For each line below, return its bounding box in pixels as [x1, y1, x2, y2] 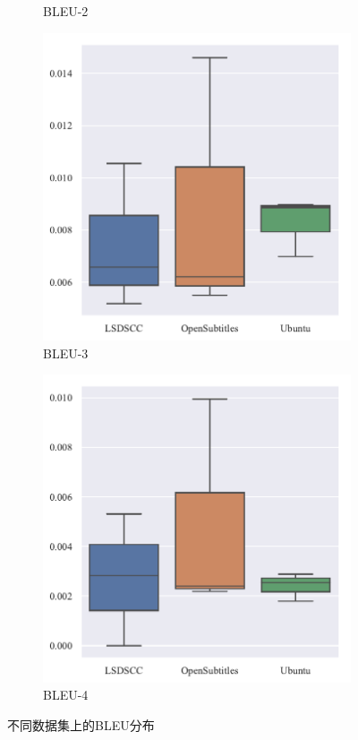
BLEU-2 [43, 2, 89, 20]
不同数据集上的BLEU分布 [7, 715, 155, 734]
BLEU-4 [43, 685, 89, 704]
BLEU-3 [43, 343, 89, 362]
